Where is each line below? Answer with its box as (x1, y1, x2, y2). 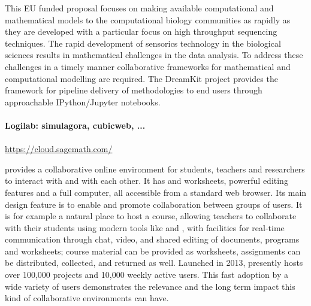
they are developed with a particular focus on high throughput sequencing (5, 25, 277, 38)
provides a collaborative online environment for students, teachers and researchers (5, 162, 305, 175)
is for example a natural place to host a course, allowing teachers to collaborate (5, 210, 297, 222)
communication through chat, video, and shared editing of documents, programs (5, 233, 300, 246)
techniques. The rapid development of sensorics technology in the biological (5, 37, 281, 49)
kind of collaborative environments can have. (5, 292, 169, 304)
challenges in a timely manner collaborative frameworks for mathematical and (5, 60, 291, 72)
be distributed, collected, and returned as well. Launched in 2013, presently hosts (5, 256, 303, 269)
